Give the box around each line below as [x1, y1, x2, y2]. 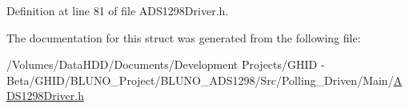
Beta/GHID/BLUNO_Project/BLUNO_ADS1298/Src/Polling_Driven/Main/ [6, 71, 394, 88]
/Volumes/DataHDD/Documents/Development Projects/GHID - [6, 56, 325, 73]
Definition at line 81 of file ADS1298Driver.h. [6, 2, 229, 18]
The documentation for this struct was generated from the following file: [6, 29, 361, 46]
